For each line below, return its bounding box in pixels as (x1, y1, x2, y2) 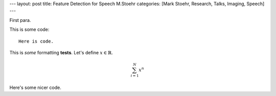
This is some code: (9, 26, 50, 33)
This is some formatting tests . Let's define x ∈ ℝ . (9, 49, 113, 55)
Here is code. (18, 38, 54, 44)
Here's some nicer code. (9, 84, 61, 90)
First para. (9, 17, 31, 23)
